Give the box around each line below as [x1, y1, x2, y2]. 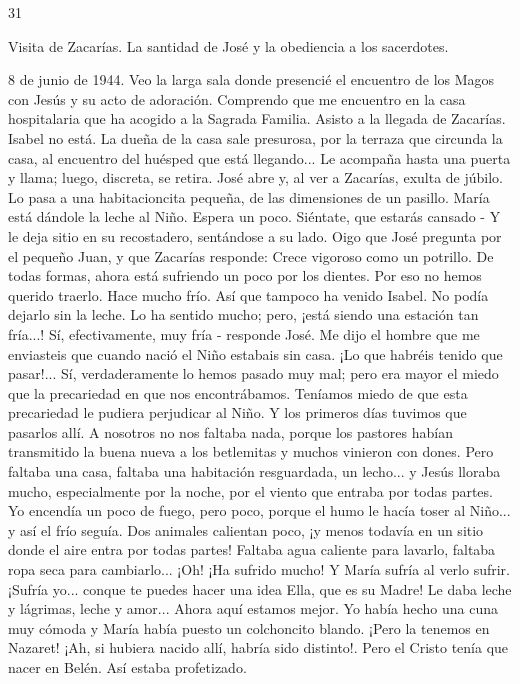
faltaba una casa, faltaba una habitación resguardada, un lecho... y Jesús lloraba [8, 461, 501, 482]
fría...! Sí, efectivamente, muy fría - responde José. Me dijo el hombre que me [8, 323, 480, 344]
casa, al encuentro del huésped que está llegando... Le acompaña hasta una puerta [8, 147, 511, 168]
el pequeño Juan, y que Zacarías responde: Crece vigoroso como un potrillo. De [8, 245, 494, 266]
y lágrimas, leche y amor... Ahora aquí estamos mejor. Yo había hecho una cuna [8, 598, 498, 619]
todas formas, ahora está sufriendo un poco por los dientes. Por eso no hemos [8, 265, 482, 286]
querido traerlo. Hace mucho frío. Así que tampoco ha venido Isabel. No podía [8, 284, 489, 305]
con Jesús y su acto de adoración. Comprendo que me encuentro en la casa [8, 88, 466, 109]
